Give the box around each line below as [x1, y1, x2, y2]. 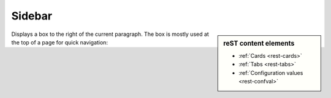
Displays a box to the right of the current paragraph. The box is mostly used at [11, 30, 210, 38]
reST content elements [223, 39, 295, 47]
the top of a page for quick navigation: [11, 38, 108, 46]
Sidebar [11, 9, 52, 23]
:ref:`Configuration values [238, 69, 303, 76]
